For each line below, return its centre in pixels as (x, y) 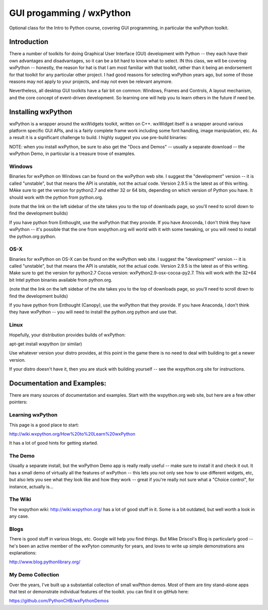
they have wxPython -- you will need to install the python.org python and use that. (93, 312)
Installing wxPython (41, 112)
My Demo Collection (34, 575)
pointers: (18, 402)
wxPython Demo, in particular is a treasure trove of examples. (72, 153)
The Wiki (20, 499)
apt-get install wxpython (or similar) (46, 344)
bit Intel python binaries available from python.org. (61, 280)
